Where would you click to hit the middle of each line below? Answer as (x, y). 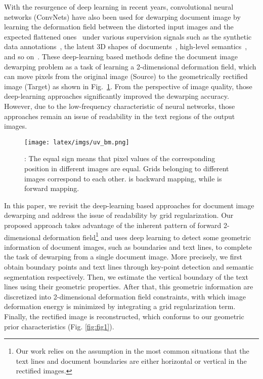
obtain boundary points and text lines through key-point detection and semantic (129, 266)
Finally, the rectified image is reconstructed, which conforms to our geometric (124, 316)
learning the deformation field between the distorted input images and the (119, 27)
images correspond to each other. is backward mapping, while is (123, 178)
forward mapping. (52, 188)
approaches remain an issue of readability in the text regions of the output (120, 116)
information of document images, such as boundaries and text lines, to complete (128, 247)
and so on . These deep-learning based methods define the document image (121, 56)
